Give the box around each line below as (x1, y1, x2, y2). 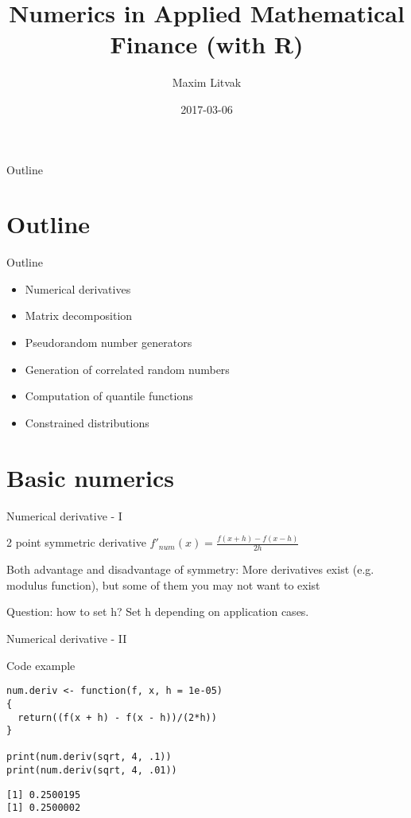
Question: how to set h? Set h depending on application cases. (6, 603, 309, 620)
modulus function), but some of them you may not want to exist (6, 576, 320, 593)
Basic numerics (6, 461, 174, 493)
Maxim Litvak (172, 74, 242, 91)
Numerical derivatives (25, 280, 131, 297)
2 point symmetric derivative (6, 534, 146, 551)
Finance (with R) (110, 28, 304, 60)
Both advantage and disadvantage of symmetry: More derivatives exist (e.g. (6, 561, 374, 578)
